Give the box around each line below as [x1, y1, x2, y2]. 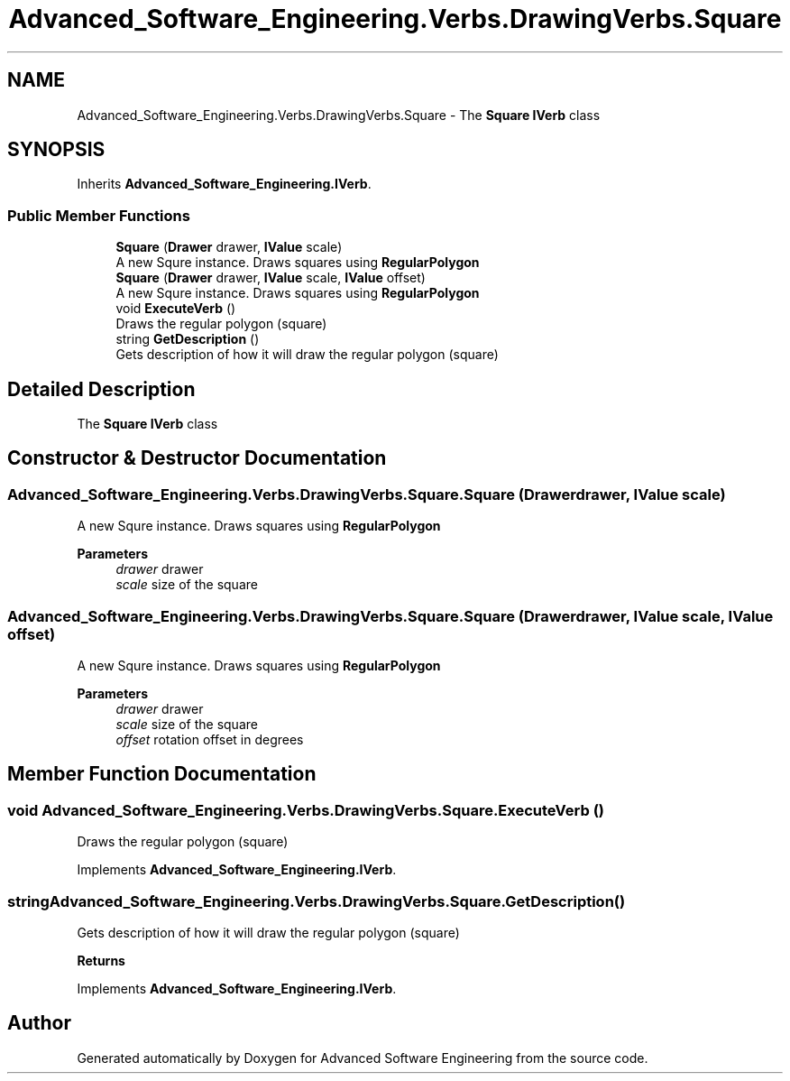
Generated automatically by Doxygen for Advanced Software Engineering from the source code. [77, 1049, 648, 1066]
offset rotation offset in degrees [115, 732, 304, 747]
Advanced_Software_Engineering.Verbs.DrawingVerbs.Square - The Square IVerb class [77, 106, 601, 123]
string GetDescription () [115, 331, 260, 347]
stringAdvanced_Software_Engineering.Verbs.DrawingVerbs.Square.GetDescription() [7, 892, 626, 910]
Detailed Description [7, 377, 196, 401]
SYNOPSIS [7, 138, 106, 162]
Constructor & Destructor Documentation [7, 447, 387, 470]
